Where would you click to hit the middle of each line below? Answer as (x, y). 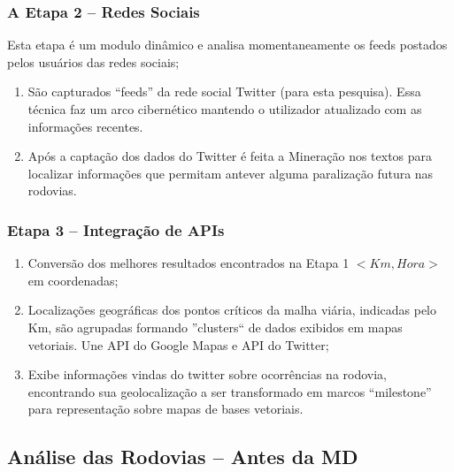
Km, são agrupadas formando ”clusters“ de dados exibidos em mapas (215, 327)
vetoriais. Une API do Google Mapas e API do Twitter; (178, 344)
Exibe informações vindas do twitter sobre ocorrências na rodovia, (207, 374)
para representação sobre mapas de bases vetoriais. (165, 409)
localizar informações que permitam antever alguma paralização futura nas (231, 173)
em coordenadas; (73, 280)
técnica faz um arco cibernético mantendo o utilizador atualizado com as (225, 109)
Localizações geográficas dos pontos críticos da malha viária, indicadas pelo (232, 310)
